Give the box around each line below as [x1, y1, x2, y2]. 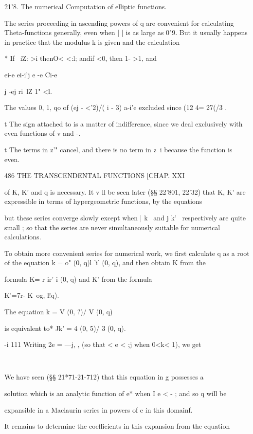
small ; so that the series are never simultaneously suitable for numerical [4, 222, 220, 232]
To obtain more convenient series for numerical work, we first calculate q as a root [4, 248, 250, 258]
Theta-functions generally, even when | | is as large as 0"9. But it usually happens [4, 27, 248, 37]
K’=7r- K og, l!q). [4, 290, 59, 300]
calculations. [4, 232, 41, 242]
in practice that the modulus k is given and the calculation [4, 36, 180, 47]
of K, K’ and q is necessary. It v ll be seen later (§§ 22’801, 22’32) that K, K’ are [4, 186, 246, 197]
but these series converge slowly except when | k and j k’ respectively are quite [4, 212, 246, 222]
